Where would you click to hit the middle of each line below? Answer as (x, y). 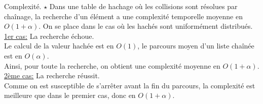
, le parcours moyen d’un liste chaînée (196, 46)
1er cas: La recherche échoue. (49, 36)
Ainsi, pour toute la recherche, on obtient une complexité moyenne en (112, 65)
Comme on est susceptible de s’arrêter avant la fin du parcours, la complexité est (130, 85)
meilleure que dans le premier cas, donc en (70, 95)
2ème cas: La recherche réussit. (52, 75)
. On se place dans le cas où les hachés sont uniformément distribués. (146, 26)
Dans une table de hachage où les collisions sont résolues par (143, 6)
